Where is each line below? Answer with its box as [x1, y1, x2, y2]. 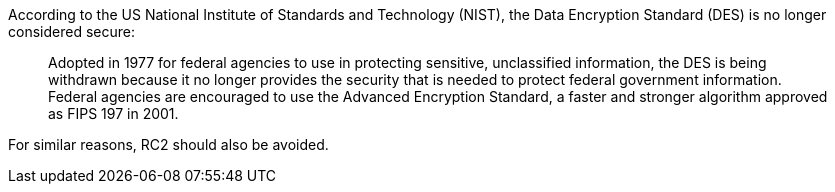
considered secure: [8, 23, 135, 40]
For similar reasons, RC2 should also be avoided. [8, 136, 329, 153]
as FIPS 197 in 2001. [48, 105, 179, 122]
